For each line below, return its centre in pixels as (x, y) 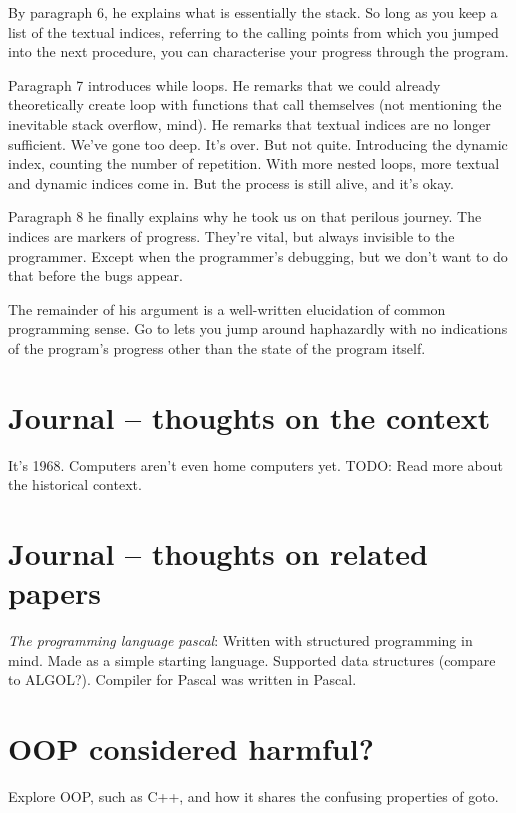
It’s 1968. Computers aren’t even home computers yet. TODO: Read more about (256, 464)
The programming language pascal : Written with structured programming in (240, 640)
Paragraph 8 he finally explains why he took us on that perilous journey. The (245, 216)
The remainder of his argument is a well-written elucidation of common (227, 308)
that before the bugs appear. (95, 275)
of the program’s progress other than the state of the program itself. (217, 347)
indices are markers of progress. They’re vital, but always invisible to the (231, 235)
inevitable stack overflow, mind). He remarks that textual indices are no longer (249, 123)
